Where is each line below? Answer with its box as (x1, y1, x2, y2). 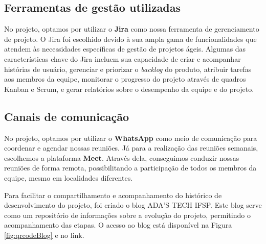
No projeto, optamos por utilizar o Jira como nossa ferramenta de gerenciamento (4, 23, 259, 34)
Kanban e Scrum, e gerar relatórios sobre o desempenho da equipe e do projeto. (4, 83, 254, 94)
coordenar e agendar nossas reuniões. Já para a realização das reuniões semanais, (4, 142, 258, 153)
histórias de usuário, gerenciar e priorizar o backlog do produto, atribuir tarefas (4, 63, 252, 74)
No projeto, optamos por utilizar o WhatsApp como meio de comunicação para (4, 132, 257, 143)
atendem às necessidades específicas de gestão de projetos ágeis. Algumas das (4, 43, 246, 54)
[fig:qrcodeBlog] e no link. (4, 229, 84, 240)
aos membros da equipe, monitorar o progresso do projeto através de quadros (4, 74, 246, 84)
